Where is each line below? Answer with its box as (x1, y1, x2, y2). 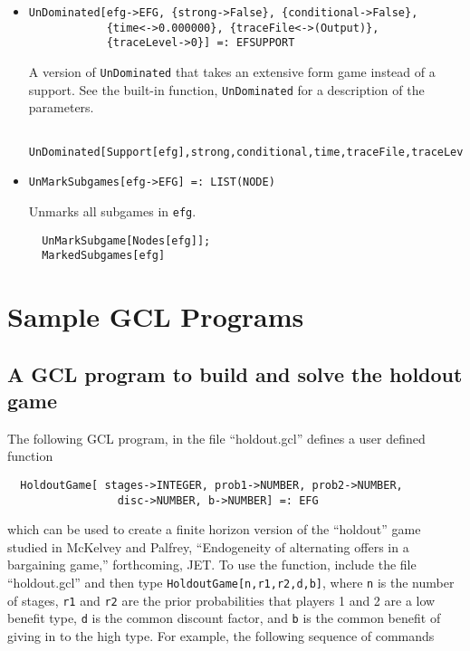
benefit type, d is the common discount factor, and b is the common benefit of (7, 608, 441, 627)
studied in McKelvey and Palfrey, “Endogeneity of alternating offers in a (7, 537, 409, 556)
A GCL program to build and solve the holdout (7, 359, 463, 388)
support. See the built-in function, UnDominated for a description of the (28, 80, 425, 99)
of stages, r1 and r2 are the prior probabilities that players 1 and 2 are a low (7, 590, 436, 609)
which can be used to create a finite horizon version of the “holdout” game (7, 520, 421, 539)
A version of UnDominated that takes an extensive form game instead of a (28, 62, 436, 81)
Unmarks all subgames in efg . (28, 201, 197, 220)
